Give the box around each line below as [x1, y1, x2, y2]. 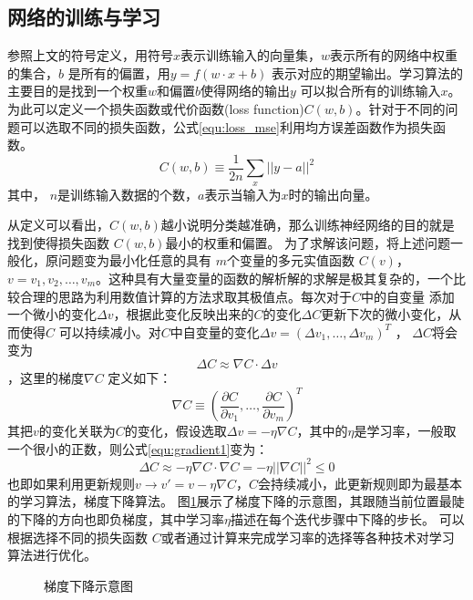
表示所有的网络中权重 [330, 46, 458, 65]
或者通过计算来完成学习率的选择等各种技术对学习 [160, 527, 455, 546]
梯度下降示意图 [44, 575, 133, 595]
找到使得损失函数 [7, 233, 109, 252]
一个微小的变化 [7, 305, 97, 324]
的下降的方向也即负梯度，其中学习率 [7, 509, 224, 528]
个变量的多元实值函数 [226, 251, 355, 270]
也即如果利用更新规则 [7, 473, 135, 492]
